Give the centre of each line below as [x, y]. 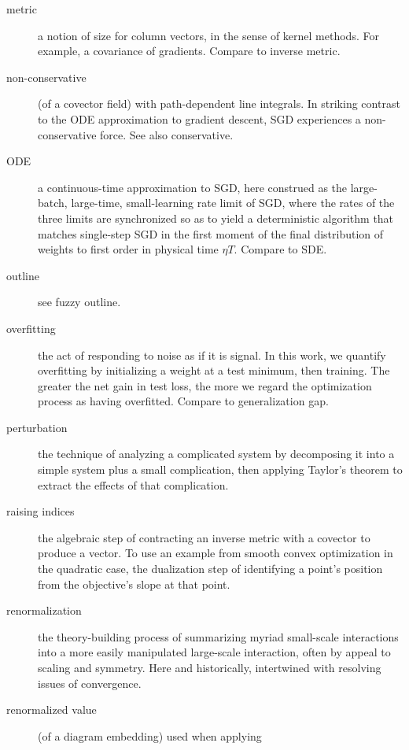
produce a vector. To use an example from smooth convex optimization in [216, 553]
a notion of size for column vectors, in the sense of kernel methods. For [208, 35]
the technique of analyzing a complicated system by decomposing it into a [216, 454]
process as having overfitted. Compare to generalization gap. [183, 401]
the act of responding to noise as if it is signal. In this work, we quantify [212, 355]
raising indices [41, 511]
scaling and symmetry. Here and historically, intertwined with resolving [210, 667]
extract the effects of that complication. [133, 484]
